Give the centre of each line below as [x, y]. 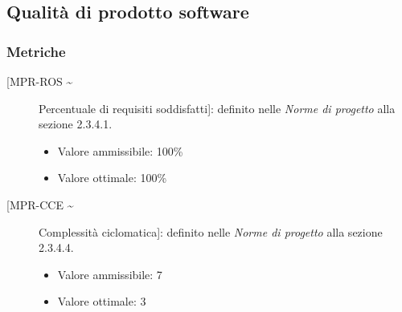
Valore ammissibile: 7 [110, 274]
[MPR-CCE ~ [40, 204]
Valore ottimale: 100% [112, 178]
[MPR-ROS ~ [40, 81]
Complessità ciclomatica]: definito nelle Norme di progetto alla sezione [211, 231]
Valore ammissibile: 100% [120, 150]
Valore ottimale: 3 [102, 301]
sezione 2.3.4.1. [76, 124]
